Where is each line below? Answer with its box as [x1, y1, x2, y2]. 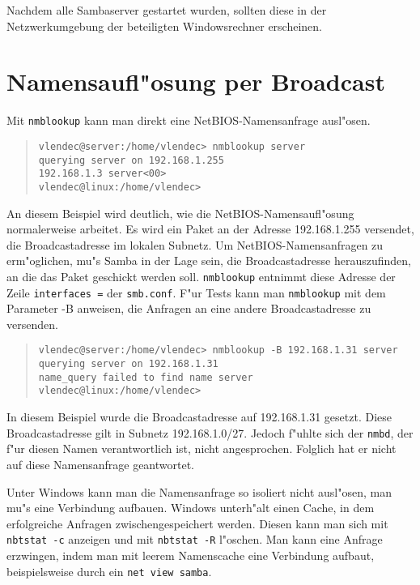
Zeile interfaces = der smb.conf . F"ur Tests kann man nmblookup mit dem [6, 284, 386, 301]
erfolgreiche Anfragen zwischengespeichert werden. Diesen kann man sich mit [6, 515, 388, 532]
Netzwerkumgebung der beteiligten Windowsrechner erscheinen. [6, 17, 323, 34]
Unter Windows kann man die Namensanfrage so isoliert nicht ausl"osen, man [6, 483, 392, 500]
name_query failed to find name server [38, 371, 253, 383]
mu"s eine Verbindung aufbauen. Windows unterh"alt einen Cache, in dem [6, 499, 375, 516]
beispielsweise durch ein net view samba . [6, 562, 212, 579]
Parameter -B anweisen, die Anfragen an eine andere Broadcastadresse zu [6, 300, 371, 317]
